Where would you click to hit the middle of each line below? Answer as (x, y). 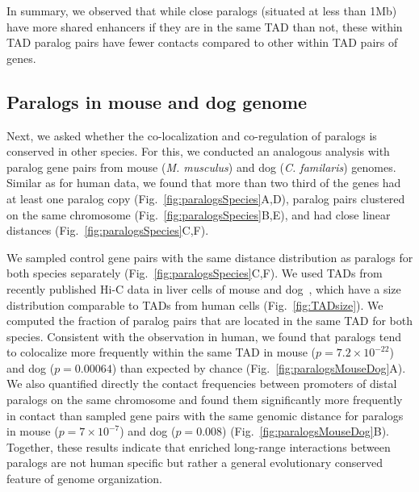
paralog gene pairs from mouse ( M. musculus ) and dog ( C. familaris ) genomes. (201, 167)
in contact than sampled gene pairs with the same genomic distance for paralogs (205, 415)
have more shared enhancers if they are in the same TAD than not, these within (205, 26)
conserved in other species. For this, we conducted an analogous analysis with (198, 151)
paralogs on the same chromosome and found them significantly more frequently (205, 400)
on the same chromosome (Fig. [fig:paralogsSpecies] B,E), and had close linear (199, 214)
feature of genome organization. (84, 479)
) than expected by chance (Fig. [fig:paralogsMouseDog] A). (259, 367)
